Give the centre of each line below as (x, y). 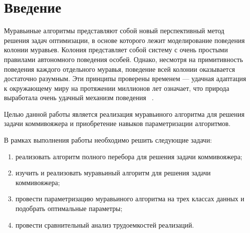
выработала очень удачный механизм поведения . (79, 97)
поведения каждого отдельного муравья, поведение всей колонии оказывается (120, 69)
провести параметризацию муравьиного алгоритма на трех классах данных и (130, 199)
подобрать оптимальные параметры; (69, 208)
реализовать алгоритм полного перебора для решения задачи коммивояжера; (129, 156)
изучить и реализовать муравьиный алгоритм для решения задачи (113, 173)
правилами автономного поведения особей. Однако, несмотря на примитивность (124, 59)
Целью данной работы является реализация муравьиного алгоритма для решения (124, 114)
